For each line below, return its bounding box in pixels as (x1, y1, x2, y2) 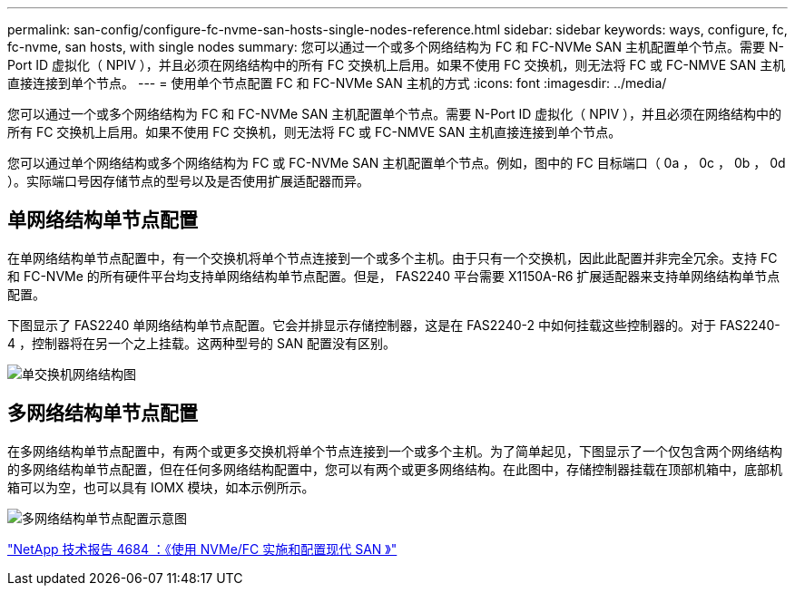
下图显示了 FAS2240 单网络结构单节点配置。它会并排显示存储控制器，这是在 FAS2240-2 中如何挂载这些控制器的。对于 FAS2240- (7, 316, 780, 333)
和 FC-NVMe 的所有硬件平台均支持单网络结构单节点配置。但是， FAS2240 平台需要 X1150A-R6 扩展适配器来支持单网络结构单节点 (7, 267, 780, 284)
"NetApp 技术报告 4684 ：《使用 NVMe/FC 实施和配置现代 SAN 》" (7, 540, 397, 557)
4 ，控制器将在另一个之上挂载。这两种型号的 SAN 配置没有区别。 (7, 335, 397, 351)
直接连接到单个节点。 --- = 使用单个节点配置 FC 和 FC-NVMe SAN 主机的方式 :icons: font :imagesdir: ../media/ (7, 75, 667, 91)
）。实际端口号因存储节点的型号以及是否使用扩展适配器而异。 (7, 173, 369, 189)
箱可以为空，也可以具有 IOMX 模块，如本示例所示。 (7, 479, 315, 495)
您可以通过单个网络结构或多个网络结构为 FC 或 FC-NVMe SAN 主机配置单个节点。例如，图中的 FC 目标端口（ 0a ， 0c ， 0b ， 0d (7, 155, 786, 170)
